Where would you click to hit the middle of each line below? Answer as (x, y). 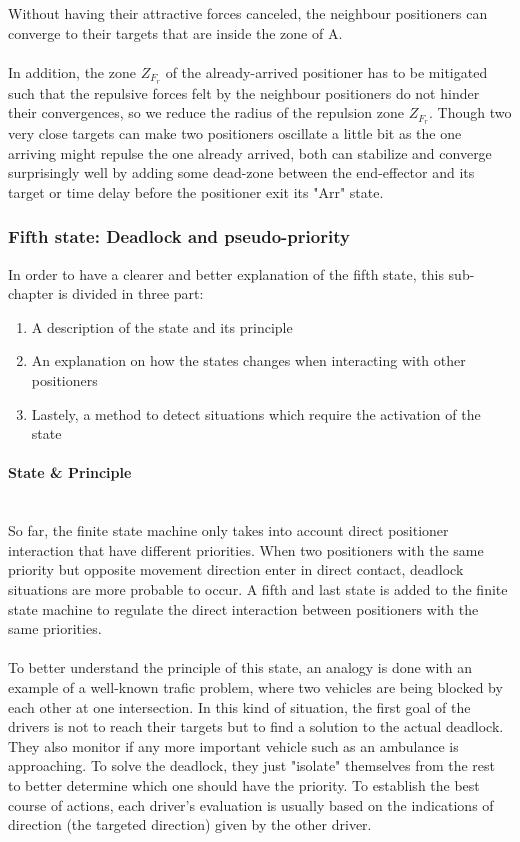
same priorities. (55, 628)
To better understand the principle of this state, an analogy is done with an (240, 667)
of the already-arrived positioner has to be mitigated (326, 71)
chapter (31, 293)
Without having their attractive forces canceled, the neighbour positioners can (248, 13)
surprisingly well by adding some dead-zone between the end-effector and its (241, 172)
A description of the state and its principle (162, 326)
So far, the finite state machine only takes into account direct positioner (228, 530)
